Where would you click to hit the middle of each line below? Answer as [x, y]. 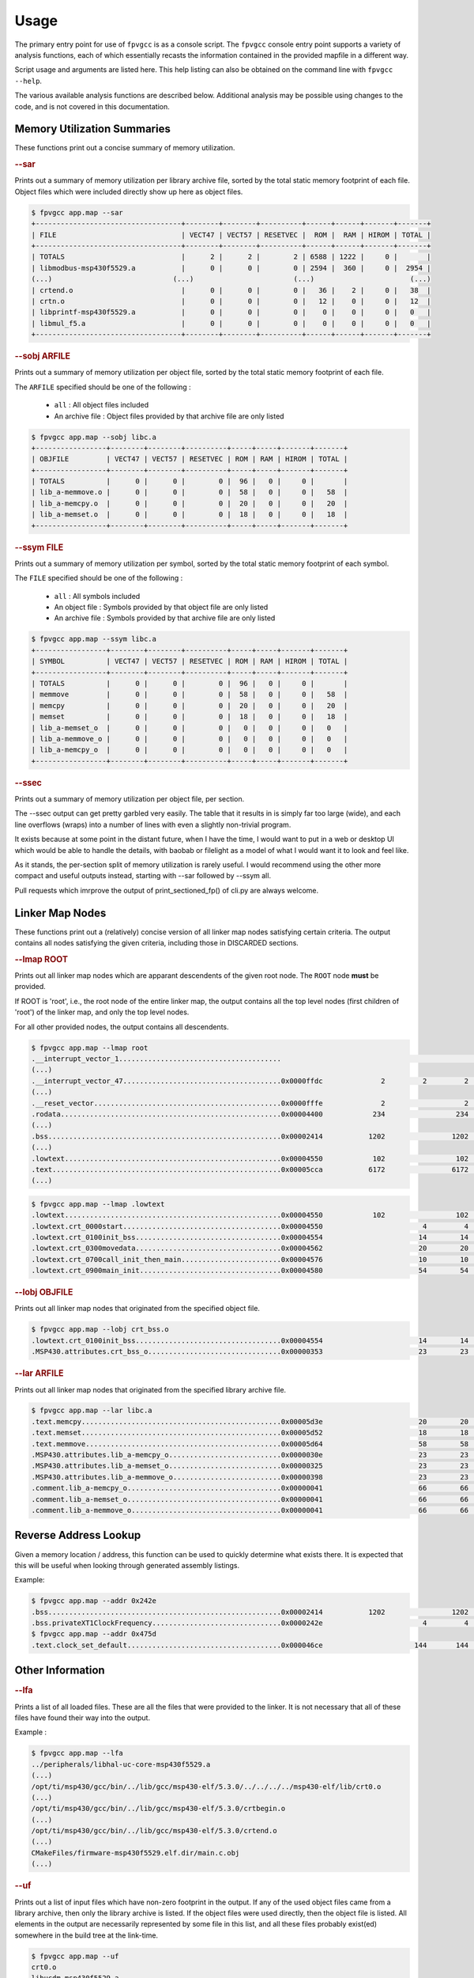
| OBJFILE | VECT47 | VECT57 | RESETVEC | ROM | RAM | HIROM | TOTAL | [190, 459]
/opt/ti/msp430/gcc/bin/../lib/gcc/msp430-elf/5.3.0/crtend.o [154, 1831]
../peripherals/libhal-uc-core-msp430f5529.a [121, 1764]
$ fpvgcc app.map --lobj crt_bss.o [100, 1330]
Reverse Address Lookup [78, 1535]
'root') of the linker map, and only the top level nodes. [102, 1012]
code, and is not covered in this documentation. [92, 106]
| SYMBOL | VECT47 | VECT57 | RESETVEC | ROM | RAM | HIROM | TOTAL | [190, 661]
